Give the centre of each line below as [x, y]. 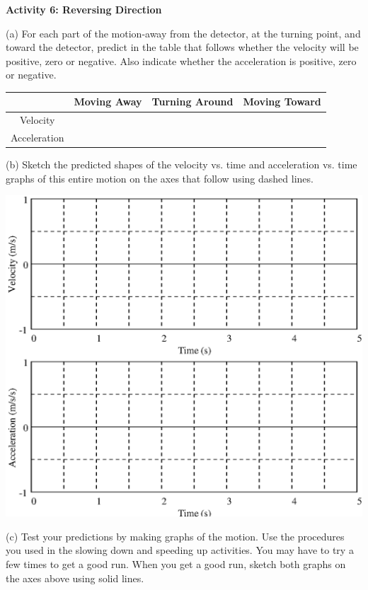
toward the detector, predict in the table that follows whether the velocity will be [182, 47]
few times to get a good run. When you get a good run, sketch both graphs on [176, 564]
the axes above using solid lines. [75, 578]
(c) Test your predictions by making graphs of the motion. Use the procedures [175, 536]
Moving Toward [282, 102]
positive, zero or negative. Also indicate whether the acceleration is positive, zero [181, 60]
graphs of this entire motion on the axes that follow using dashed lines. [160, 178]
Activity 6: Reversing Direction [84, 9]
